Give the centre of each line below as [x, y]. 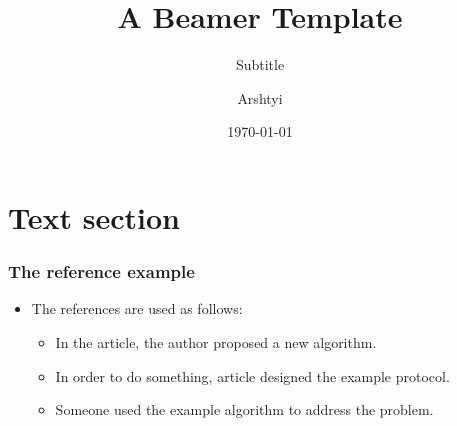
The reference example [101, 271]
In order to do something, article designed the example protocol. [252, 375]
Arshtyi [260, 97]
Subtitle [260, 64]
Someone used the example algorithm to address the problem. [244, 409]
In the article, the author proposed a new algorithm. [216, 341]
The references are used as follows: [137, 308]
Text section [94, 216]
